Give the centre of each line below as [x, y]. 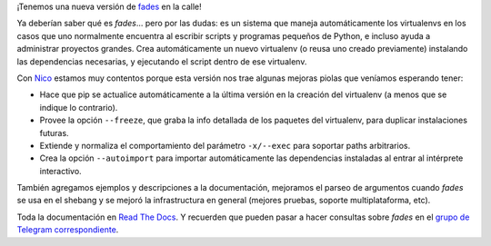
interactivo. [60, 171]
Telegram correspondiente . [68, 230]
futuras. [54, 133]
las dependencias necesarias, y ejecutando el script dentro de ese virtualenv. [162, 61]
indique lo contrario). [79, 107]
